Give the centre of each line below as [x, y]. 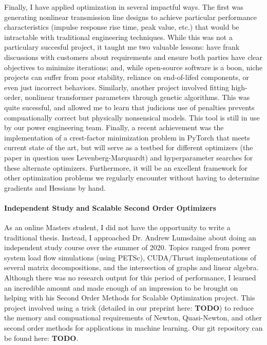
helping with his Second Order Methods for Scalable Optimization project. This [130, 298]
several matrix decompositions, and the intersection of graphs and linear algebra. [131, 267]
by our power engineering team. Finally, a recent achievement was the [114, 127]
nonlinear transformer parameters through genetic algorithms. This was [137, 97]
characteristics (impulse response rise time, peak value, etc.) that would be [122, 27]
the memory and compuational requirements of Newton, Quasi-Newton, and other [133, 318]
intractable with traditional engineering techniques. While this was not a [118, 37]
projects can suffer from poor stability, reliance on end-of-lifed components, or [127, 77]
